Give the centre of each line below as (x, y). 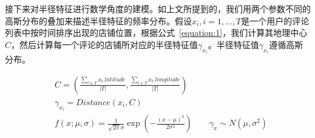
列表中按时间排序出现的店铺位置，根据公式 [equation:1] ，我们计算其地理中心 (156, 33)
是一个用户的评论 (275, 20)
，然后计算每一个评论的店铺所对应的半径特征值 (105, 44)
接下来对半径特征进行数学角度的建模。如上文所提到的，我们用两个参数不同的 (158, 9)
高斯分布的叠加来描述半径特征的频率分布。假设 (98, 20)
